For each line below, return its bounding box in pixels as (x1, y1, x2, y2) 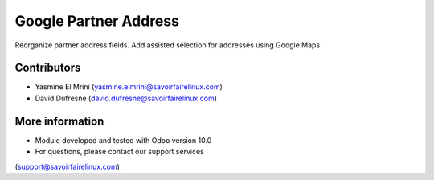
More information (14, 114, 104, 128)
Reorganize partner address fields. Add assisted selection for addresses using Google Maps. (14, 40, 322, 50)
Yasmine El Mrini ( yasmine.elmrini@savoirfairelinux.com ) (35, 82, 223, 92)
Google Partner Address (14, 12, 180, 30)
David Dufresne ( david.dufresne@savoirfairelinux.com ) (35, 93, 217, 103)
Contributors (14, 61, 81, 75)
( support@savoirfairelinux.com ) (14, 162, 121, 171)
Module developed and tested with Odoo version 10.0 (35, 135, 212, 145)
